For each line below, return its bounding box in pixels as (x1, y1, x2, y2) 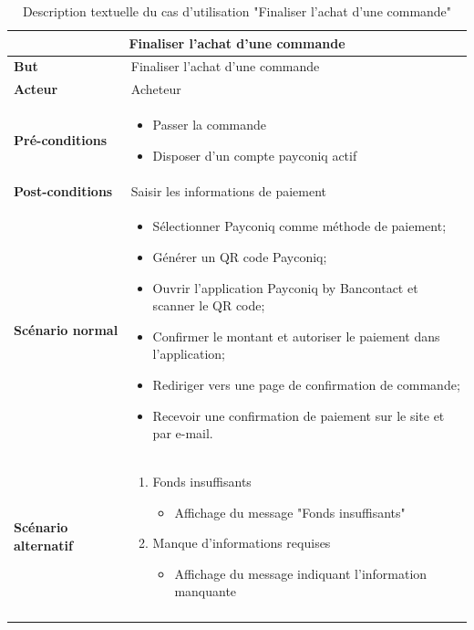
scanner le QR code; (152, 296, 265, 315)
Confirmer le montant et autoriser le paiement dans (152, 326, 440, 345)
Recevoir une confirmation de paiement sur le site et (152, 405, 445, 425)
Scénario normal (14, 320, 118, 339)
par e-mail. (152, 424, 213, 443)
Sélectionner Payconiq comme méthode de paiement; (152, 216, 447, 236)
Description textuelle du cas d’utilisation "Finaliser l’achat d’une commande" (22, 2, 452, 20)
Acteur (14, 79, 58, 99)
